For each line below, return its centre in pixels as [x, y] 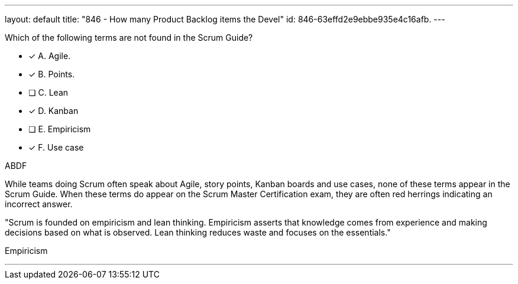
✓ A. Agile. [50, 56]
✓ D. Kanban [54, 111]
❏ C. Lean [48, 92]
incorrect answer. [39, 204]
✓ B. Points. [52, 74]
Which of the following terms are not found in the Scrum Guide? [129, 37]
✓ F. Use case [56, 147]
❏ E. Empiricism [60, 129]
